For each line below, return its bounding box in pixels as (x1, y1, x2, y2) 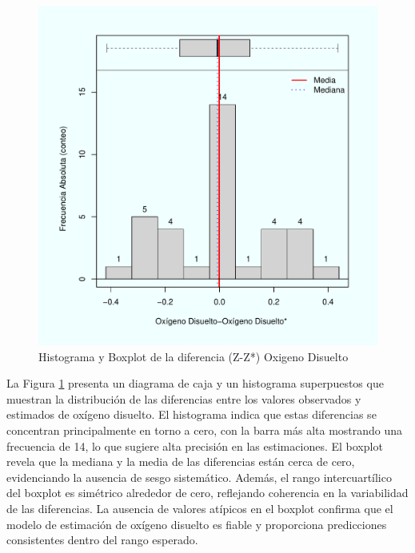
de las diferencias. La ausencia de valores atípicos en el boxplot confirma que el (6, 499, 393, 516)
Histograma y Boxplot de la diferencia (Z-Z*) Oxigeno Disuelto (38, 348, 349, 364)
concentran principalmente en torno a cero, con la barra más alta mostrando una (6, 421, 403, 438)
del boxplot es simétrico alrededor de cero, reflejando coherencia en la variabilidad (6, 484, 409, 501)
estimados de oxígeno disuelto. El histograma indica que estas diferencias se (6, 406, 377, 423)
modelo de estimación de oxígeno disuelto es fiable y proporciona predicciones (6, 515, 387, 532)
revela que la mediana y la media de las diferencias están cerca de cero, (6, 453, 355, 470)
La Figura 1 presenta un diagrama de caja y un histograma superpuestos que (6, 375, 384, 392)
